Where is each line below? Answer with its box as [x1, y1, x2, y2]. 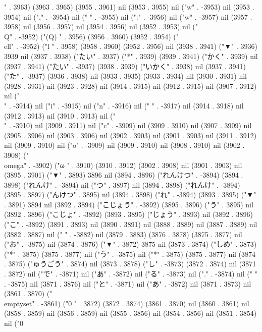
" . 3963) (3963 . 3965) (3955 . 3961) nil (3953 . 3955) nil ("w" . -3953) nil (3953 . [4, 2, 254, 12]
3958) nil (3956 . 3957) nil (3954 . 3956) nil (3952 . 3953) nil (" [4, 21, 198, 32]
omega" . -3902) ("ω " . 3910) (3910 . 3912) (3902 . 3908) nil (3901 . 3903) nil [4, 159, 242, 170]
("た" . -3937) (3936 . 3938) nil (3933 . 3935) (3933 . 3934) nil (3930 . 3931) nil [4, 71, 247, 81]
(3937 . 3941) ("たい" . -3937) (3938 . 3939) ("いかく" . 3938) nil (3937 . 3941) [4, 61, 246, 71]
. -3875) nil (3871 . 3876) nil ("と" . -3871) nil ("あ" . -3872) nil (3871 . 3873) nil [4, 278, 251, 289]
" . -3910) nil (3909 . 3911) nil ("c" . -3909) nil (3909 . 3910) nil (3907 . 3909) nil [4, 120, 252, 131]
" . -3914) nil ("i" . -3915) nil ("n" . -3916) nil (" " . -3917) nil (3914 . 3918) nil [4, 100, 244, 110]
